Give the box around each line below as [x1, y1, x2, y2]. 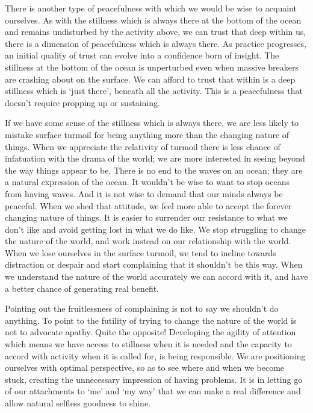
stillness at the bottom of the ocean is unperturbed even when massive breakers [5, 60, 299, 73]
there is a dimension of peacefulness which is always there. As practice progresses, [5, 37, 307, 49]
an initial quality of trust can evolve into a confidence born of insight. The [5, 49, 279, 61]
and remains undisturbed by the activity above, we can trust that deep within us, [5, 25, 306, 38]
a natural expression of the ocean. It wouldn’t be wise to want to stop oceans [5, 175, 290, 188]
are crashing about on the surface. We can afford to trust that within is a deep [5, 72, 296, 85]
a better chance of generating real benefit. [5, 282, 160, 294]
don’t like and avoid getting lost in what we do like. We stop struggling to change [5, 222, 306, 235]
